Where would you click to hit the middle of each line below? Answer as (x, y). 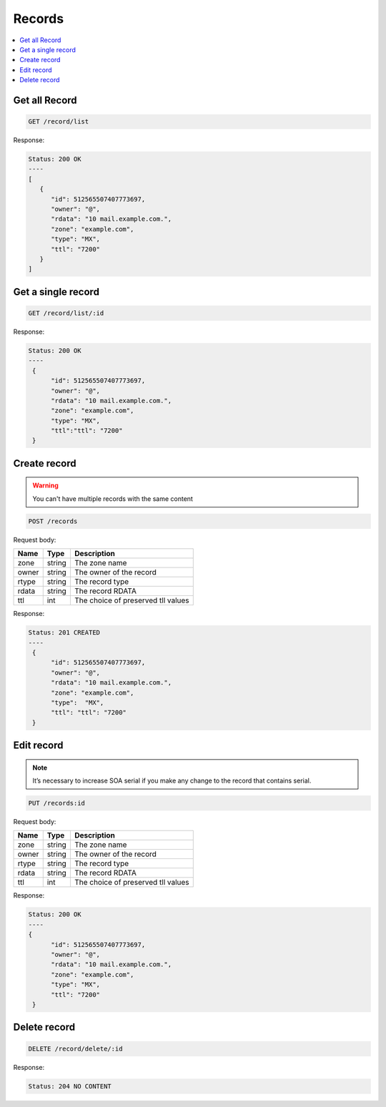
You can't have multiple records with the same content (113, 498)
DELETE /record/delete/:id (75, 1048)
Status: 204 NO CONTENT (70, 1086)
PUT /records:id (57, 803)
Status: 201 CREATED (64, 633)
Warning (45, 485)
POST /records (53, 521)
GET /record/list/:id (66, 313)
